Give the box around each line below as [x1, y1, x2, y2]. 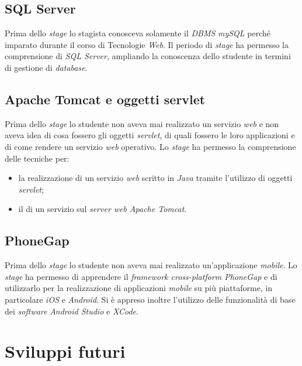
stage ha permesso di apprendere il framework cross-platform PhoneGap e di [5, 270, 277, 282]
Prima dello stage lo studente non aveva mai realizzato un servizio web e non [5, 117, 279, 129]
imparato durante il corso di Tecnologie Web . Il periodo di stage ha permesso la [5, 38, 289, 50]
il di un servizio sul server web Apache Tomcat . [18, 203, 187, 215]
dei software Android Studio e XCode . [5, 305, 138, 317]
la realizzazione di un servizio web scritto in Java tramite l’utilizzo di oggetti [18, 172, 293, 184]
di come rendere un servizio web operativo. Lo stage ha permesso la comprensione [5, 140, 296, 152]
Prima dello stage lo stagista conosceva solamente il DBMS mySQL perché [5, 27, 271, 39]
